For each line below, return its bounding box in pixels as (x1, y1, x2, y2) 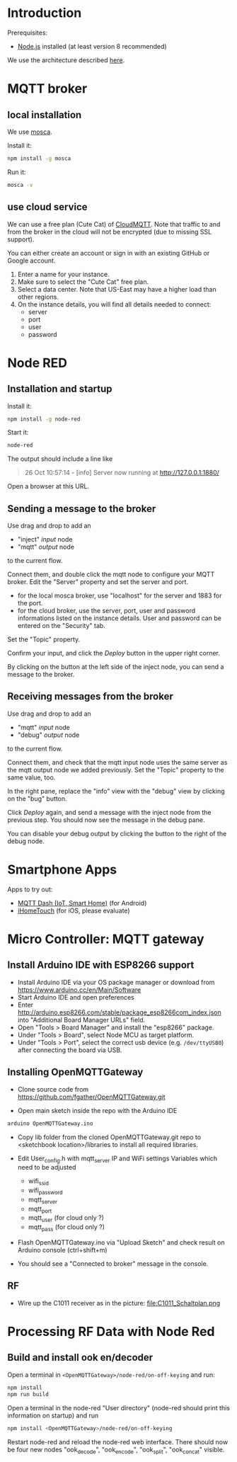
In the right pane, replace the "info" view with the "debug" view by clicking (7, 787, 225, 795)
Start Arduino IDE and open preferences (17, 993, 134, 1001)
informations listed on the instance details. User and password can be (17, 614, 221, 622)
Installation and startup (7, 383, 112, 395)
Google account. (7, 256, 56, 265)
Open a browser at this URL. (7, 482, 90, 491)
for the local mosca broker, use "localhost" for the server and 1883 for (17, 591, 222, 600)
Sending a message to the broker (7, 503, 156, 515)
